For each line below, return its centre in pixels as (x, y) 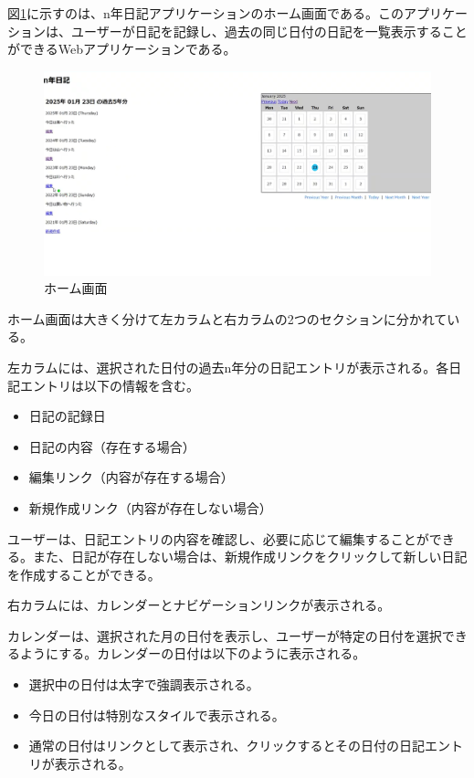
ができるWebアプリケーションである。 (122, 49)
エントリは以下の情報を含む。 (109, 385)
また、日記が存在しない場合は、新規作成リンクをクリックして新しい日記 (250, 557)
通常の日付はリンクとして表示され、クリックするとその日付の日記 (227, 746)
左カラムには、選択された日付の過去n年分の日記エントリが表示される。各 (228, 367)
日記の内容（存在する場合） (112, 446)
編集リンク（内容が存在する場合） (131, 477)
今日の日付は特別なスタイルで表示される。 (157, 715)
